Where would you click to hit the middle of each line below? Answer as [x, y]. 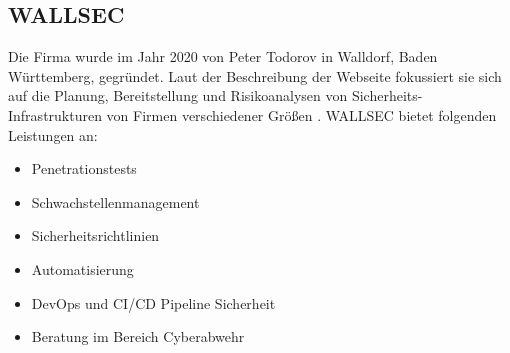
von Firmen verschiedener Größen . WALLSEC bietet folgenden [301, 114]
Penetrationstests [84, 168]
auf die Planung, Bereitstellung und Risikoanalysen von [178, 95]
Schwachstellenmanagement [115, 201]
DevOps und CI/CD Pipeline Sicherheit [153, 302]
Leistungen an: [53, 134]
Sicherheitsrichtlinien [95, 235]
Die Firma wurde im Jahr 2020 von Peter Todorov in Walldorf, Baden [223, 56]
